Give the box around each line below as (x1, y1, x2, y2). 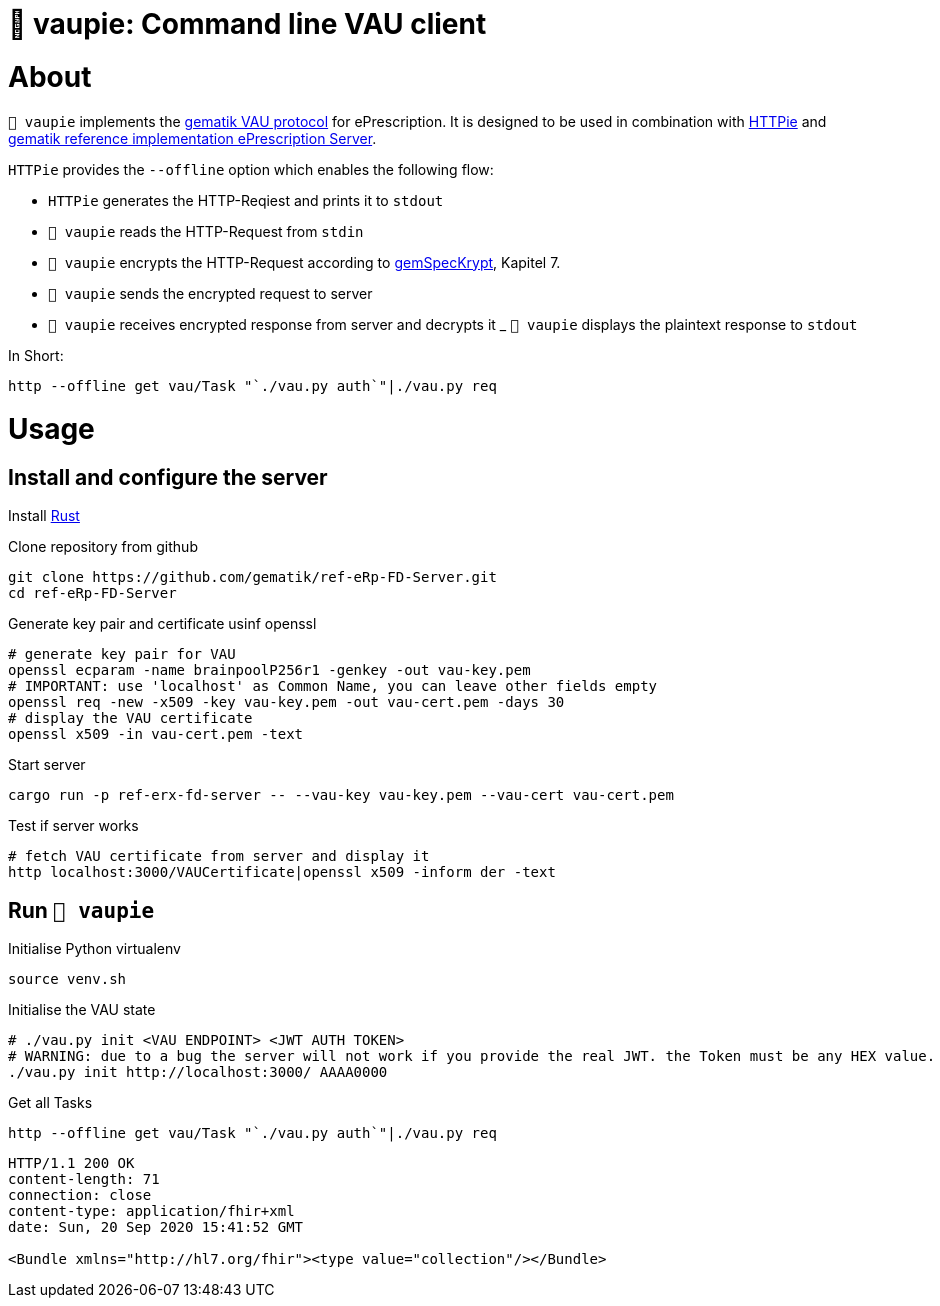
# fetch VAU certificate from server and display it (8, 848, 430, 865)
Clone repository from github (8, 538, 198, 556)
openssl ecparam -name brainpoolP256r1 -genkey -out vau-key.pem (8, 662, 531, 679)
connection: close (8, 1187, 152, 1204)
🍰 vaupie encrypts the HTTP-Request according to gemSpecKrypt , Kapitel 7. (48, 253, 561, 271)
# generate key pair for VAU (8, 646, 236, 663)
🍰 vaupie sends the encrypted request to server (48, 284, 373, 302)
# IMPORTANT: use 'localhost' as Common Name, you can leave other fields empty (8, 678, 658, 695)
